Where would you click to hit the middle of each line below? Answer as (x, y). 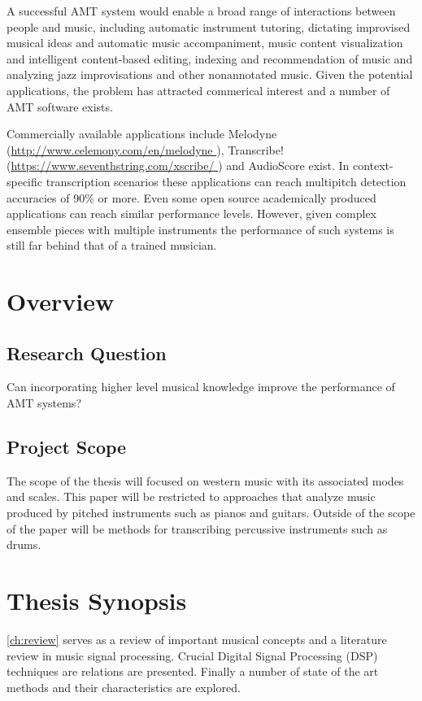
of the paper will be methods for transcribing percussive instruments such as (197, 528)
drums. (24, 544)
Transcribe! (256, 149)
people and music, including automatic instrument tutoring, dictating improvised (209, 26)
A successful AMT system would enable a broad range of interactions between (201, 11)
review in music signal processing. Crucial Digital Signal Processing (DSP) (192, 655)
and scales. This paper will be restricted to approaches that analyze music (191, 496)
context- (373, 165)
